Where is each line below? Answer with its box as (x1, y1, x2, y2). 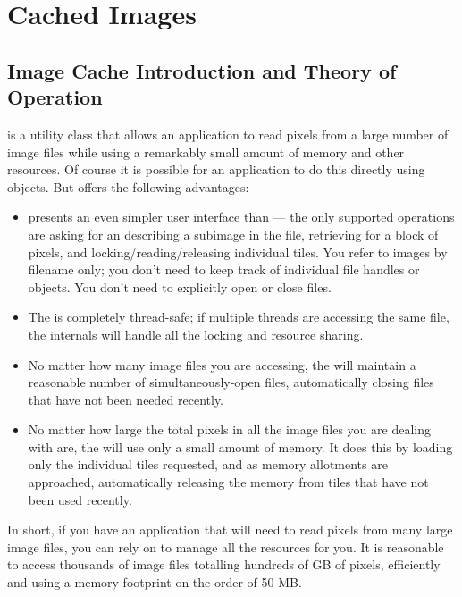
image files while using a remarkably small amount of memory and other (7, 142, 405, 161)
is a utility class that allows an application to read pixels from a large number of (7, 124, 449, 143)
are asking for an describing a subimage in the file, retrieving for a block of (28, 224, 439, 243)
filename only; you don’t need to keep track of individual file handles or (28, 260, 420, 279)
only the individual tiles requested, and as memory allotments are (28, 455, 388, 474)
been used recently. (28, 490, 132, 509)
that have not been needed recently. (28, 390, 223, 408)
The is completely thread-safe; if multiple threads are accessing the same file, (28, 307, 449, 326)
